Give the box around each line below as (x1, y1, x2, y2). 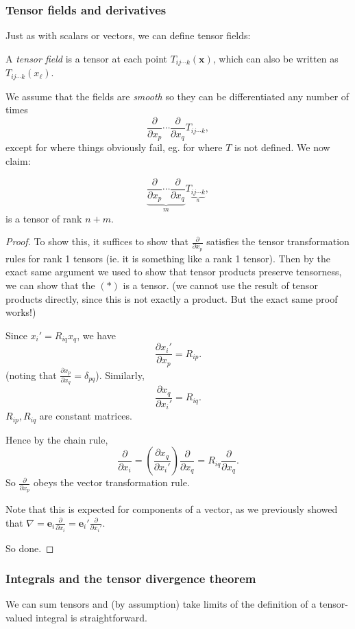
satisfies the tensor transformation (206, 234, 350, 249)
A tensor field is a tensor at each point (5, 51, 167, 65)
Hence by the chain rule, (5, 432, 108, 446)
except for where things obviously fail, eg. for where (5, 140, 223, 155)
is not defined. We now (234, 140, 330, 155)
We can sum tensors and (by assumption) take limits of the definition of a (5, 597, 317, 611)
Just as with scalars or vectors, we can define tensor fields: (5, 28, 251, 43)
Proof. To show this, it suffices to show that (5, 234, 189, 249)
